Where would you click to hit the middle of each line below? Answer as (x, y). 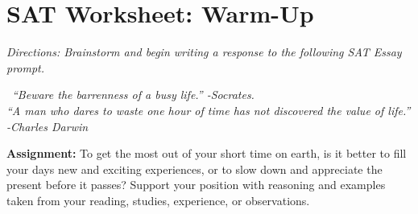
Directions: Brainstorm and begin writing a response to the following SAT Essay (204, 52)
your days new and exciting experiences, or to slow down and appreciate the (195, 169)
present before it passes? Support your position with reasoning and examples (196, 185)
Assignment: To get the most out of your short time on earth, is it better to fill (207, 153)
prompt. (26, 67)
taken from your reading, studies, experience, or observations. (158, 200)
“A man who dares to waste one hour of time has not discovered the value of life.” (209, 110)
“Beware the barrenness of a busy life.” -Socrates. (133, 95)
